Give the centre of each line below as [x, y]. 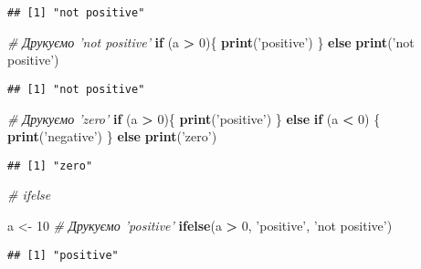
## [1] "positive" [63, 255]
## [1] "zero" [50, 166]
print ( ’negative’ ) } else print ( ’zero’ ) [112, 136]
